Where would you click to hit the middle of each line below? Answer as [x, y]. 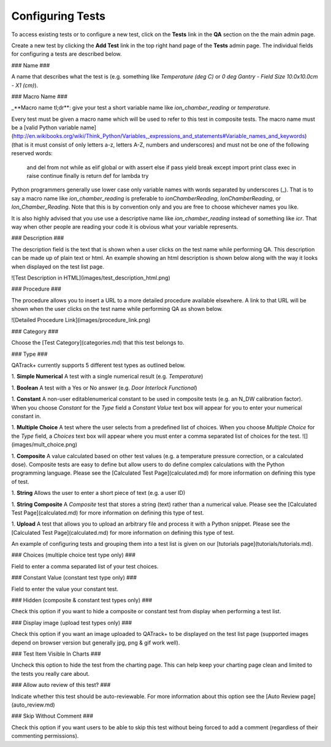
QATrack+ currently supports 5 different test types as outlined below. [98, 366]
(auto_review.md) [33, 705]
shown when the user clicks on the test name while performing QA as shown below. [117, 309]
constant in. [26, 416]
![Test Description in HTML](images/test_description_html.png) [91, 278]
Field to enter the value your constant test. [65, 589]
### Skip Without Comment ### [52, 716]
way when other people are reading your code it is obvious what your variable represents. [125, 226]
